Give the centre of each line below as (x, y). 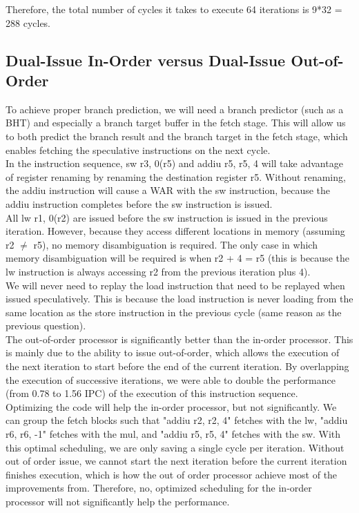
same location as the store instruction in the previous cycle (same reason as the (174, 312)
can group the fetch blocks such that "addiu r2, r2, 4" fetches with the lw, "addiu (177, 420)
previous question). (46, 326)
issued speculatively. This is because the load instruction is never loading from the (179, 299)
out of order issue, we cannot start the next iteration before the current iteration (176, 461)
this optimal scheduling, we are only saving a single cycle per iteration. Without (175, 447)
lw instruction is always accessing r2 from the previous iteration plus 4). (158, 271)
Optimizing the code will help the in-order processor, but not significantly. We (171, 406)
